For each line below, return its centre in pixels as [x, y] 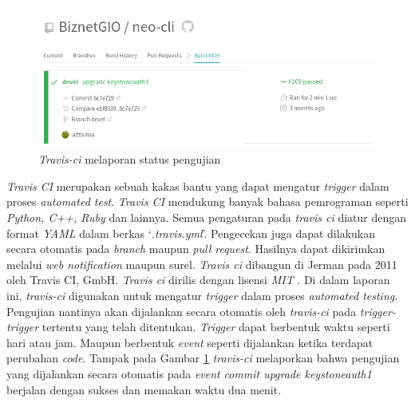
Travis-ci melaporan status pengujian [130, 159]
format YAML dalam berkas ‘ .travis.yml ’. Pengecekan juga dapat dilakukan [191, 233]
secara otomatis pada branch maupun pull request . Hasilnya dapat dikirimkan [196, 249]
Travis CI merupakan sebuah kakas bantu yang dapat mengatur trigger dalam [198, 186]
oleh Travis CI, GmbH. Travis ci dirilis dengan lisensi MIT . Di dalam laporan [198, 280]
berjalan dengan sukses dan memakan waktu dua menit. [144, 389]
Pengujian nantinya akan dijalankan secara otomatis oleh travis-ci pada [182, 311]
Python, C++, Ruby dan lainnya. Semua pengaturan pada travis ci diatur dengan [207, 217]
